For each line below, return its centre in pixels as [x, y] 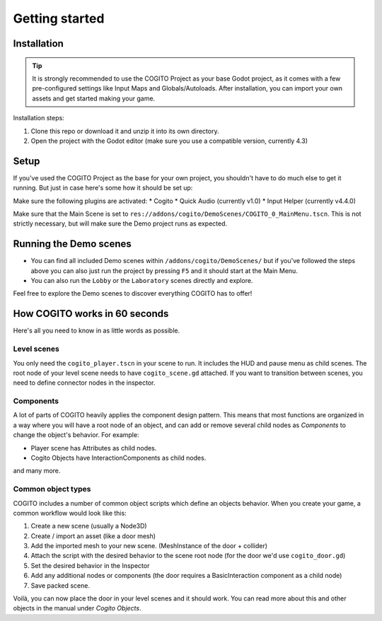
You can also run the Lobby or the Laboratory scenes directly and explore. [142, 281]
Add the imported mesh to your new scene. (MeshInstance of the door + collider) [149, 546]
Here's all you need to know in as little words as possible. [97, 331]
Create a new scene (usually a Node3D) [89, 526]
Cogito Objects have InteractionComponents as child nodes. [118, 458]
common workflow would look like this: [70, 513]
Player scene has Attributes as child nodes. [94, 448]
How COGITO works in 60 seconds [91, 314]
